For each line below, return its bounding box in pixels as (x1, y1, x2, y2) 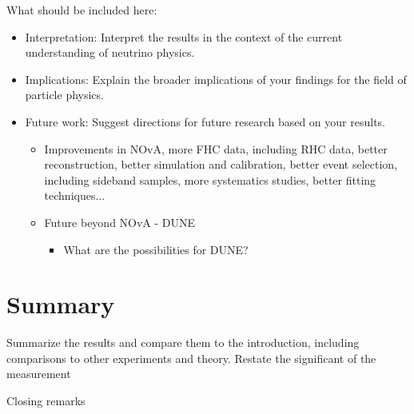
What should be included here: (6, 2, 157, 18)
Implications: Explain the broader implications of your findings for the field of (25, 70, 407, 87)
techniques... (44, 187, 105, 204)
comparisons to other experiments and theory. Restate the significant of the (6, 349, 376, 366)
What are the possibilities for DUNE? (63, 241, 249, 257)
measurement (6, 365, 71, 382)
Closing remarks (6, 392, 86, 409)
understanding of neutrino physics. (25, 44, 195, 61)
